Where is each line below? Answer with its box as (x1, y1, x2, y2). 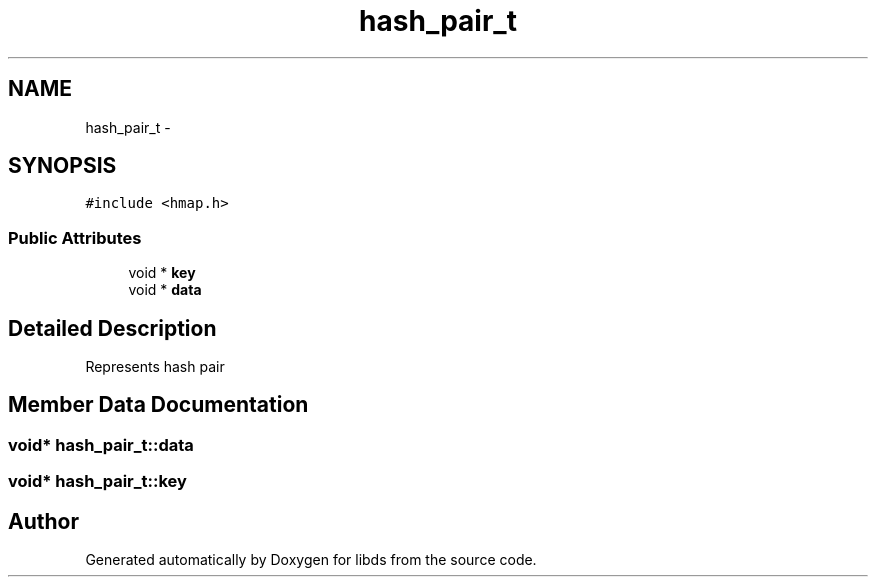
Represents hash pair (85, 358, 225, 376)
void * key (128, 264, 196, 282)
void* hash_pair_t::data (8, 434, 194, 455)
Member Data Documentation (8, 392, 309, 418)
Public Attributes (8, 227, 142, 248)
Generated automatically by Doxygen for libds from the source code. (85, 551, 537, 569)
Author (8, 508, 79, 534)
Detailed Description (8, 315, 217, 341)
